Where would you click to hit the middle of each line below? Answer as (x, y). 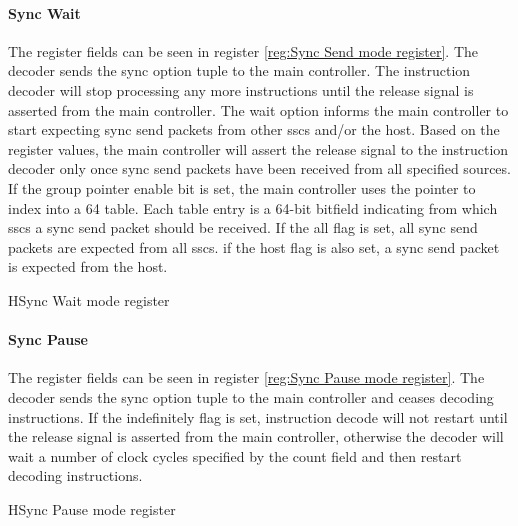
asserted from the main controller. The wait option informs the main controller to (258, 109)
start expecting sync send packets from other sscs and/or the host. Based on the (254, 129)
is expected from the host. (88, 266)
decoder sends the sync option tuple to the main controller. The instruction (239, 70)
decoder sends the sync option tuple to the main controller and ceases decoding (251, 396)
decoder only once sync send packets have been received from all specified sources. (259, 168)
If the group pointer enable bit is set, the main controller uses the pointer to (242, 187)
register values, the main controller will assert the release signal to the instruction (258, 148)
